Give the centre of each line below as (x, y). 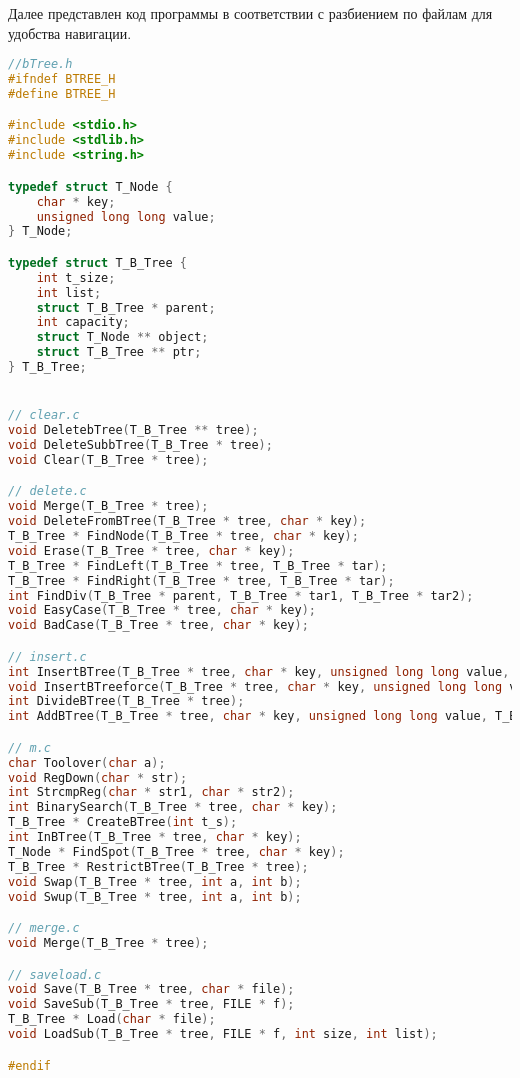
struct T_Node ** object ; (122, 337)
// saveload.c (55, 974)
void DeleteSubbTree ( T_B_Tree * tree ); (140, 444)
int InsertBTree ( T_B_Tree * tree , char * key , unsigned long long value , (259, 671)
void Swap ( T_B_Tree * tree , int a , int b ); (155, 881)
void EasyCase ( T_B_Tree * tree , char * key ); (162, 610)
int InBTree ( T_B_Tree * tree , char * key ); (155, 837)
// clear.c (44, 415)
